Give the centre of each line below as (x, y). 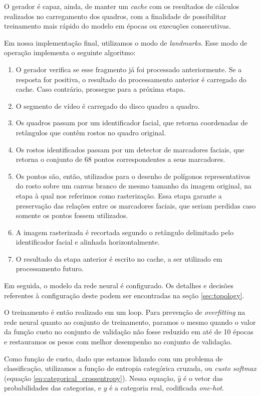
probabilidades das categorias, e (53, 388)
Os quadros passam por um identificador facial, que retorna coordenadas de (132, 123)
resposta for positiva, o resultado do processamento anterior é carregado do (131, 79)
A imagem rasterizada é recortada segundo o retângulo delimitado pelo (125, 232)
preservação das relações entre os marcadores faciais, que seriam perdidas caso (136, 205)
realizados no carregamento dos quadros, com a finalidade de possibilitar (115, 16)
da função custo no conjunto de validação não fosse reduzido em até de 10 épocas (129, 332)
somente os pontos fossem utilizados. (72, 215)
